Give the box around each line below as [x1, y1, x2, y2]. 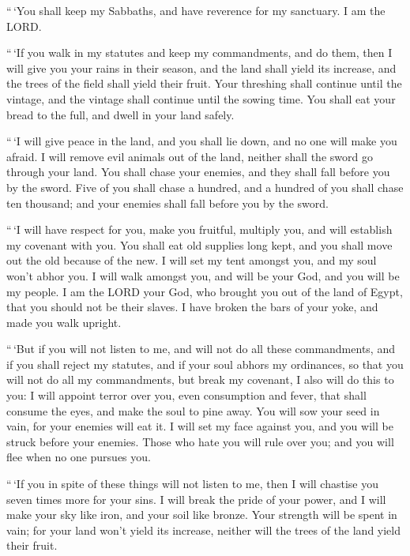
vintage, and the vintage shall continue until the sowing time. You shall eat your [6, 90, 396, 107]
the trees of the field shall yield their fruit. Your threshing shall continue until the [6, 75, 402, 92]
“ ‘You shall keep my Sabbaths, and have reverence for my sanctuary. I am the [6, 2, 386, 18]
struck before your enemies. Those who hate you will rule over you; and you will [6, 433, 394, 449]
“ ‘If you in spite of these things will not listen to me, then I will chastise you [6, 475, 378, 492]
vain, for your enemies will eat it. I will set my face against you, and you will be [6, 418, 393, 434]
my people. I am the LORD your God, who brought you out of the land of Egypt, [6, 283, 403, 299]
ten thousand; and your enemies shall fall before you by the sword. [6, 194, 329, 211]
